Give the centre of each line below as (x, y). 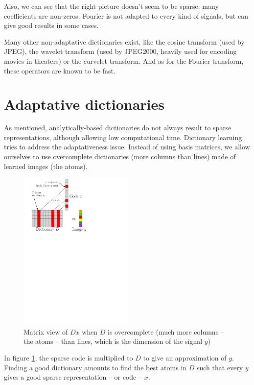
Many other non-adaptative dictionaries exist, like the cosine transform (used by (124, 41)
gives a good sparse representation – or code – (73, 377)
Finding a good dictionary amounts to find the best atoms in (95, 367)
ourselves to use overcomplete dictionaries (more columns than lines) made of (120, 156)
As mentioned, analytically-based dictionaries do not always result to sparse (118, 128)
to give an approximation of (185, 357)
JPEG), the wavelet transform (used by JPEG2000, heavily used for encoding (120, 51)
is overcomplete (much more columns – (166, 331)
